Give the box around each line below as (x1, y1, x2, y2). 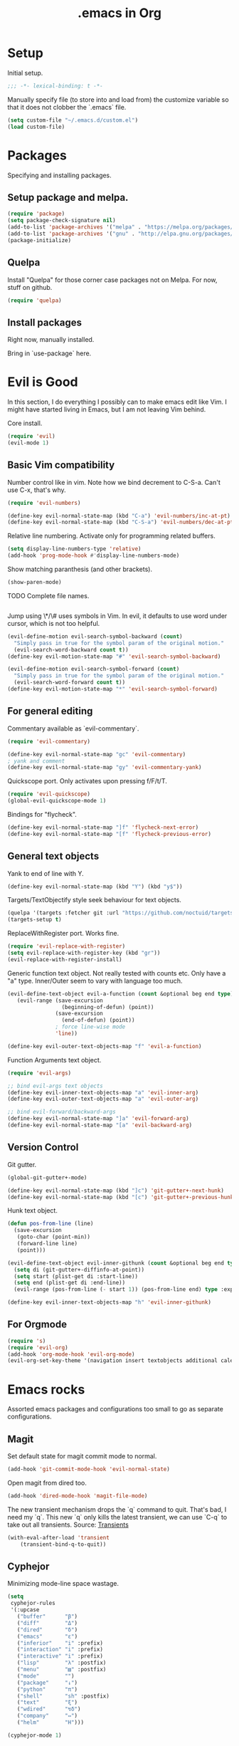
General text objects (7, 850, 100, 862)
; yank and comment (7, 757, 65, 765)
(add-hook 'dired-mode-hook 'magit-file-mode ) (7, 1492, 148, 1500)
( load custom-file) (7, 123, 65, 130)
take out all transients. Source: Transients (7, 1520, 129, 1529)
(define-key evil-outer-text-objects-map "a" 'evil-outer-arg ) (7, 1095, 199, 1103)
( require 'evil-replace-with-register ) (7, 943, 126, 950)
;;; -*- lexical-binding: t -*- (7, 82, 103, 90)
